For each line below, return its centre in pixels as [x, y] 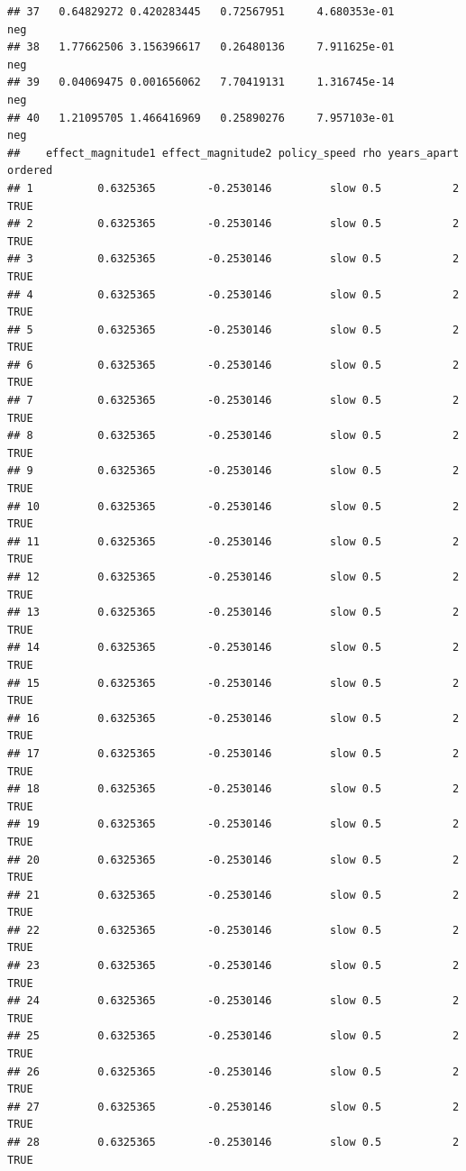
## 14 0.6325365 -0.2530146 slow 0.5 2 [233, 648]
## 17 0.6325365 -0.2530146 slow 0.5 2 [233, 753]
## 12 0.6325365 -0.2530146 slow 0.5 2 [233, 577]
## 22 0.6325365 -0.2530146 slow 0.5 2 [233, 930]
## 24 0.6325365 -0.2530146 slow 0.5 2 [233, 1001]
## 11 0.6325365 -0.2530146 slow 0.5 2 [233, 541]
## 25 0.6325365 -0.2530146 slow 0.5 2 [233, 1036]
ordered [30, 171]
